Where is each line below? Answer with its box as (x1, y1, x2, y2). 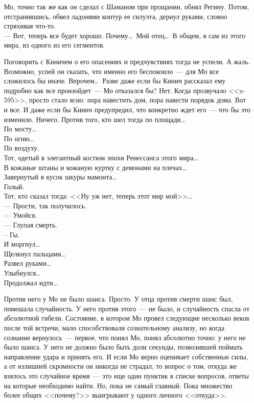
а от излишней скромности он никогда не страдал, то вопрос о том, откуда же (4, 361, 237, 371)
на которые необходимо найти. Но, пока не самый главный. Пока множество (4, 380, 232, 390)
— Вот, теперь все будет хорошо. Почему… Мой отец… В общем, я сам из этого (4, 30, 246, 40)
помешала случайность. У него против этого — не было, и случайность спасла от (4, 303, 250, 313)
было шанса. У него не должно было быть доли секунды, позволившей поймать (4, 342, 243, 352)
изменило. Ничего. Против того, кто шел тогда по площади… (4, 114, 185, 124)
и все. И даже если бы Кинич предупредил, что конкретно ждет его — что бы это (4, 104, 251, 114)
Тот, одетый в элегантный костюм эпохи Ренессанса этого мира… (4, 152, 198, 162)
